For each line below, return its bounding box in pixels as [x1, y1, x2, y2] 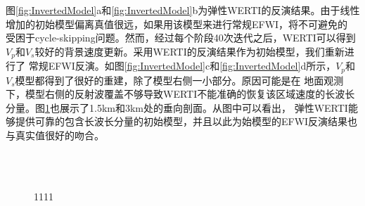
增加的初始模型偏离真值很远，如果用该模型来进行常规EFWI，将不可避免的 [6, 16, 348, 31]
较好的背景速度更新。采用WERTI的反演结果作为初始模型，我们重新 [34, 44, 345, 58]
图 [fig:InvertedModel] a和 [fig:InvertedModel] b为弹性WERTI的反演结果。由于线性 [6, 3, 360, 17]
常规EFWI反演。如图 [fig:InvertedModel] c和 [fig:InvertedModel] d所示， [28, 58, 336, 73]
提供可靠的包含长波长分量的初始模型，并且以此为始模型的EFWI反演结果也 [15, 114, 358, 129]
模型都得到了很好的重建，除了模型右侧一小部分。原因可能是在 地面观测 [15, 72, 344, 87]
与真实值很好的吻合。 [6, 128, 104, 143]
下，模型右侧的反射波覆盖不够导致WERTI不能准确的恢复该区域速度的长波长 [6, 86, 355, 101]
